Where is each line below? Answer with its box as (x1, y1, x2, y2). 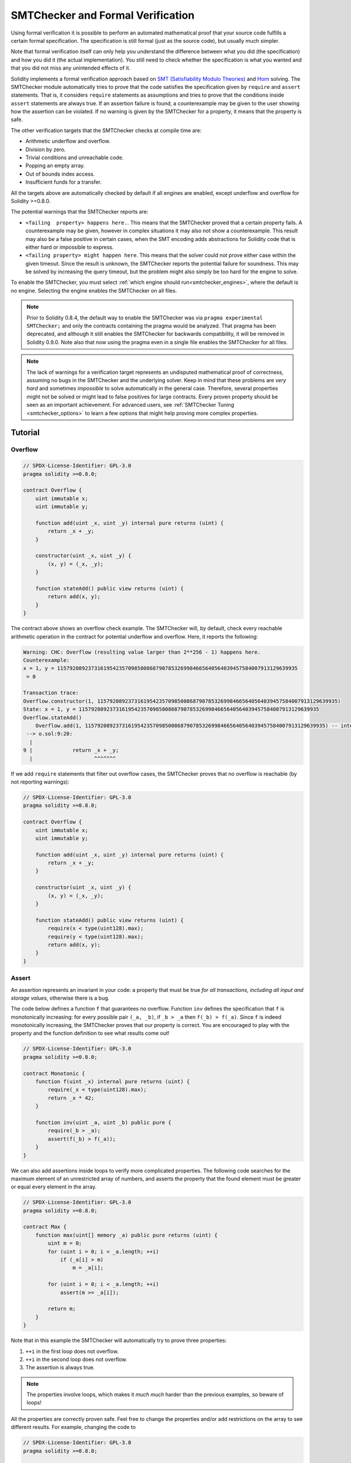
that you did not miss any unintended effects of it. (11, 64, 131, 71)
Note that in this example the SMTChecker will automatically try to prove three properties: (11, 1337, 227, 1344)
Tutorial (11, 428, 40, 438)
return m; (47, 1306, 76, 1312)
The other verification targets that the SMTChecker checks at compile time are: (11, 126, 202, 134)
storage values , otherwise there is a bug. (11, 994, 110, 1001)
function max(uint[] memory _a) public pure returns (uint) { (35, 1232, 218, 1238)
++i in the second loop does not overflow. (25, 1355, 128, 1363)
